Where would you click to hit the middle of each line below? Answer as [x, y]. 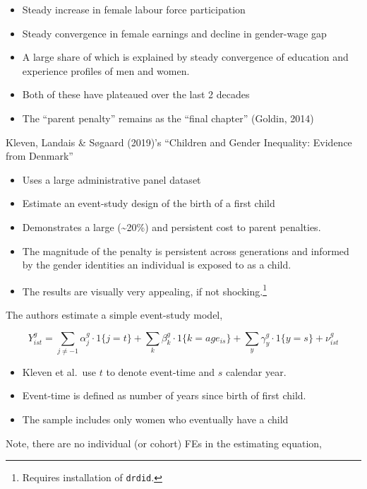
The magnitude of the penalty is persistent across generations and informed [186, 251]
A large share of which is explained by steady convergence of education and [185, 57]
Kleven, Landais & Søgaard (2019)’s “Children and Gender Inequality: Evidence [179, 142]
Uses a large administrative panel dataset [112, 179]
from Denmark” [40, 156]
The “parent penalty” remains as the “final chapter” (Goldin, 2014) [168, 118]
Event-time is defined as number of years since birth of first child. [164, 395]
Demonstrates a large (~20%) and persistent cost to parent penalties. [172, 226]
